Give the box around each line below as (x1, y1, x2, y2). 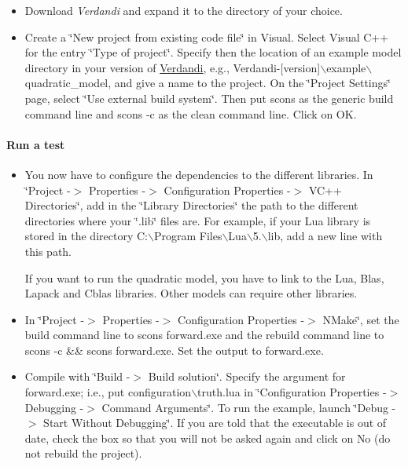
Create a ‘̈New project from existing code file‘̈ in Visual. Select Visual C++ (24, 28, 389, 45)
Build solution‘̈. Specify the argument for (148, 368, 346, 385)
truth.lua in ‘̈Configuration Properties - (197, 384, 387, 400)
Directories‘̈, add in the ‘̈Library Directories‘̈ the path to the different (24, 197, 358, 213)
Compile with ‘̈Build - (24, 368, 130, 385)
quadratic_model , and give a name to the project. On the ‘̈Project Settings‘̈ (24, 75, 391, 91)
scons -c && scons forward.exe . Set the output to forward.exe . (24, 341, 324, 358)
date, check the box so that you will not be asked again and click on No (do (24, 429, 391, 446)
